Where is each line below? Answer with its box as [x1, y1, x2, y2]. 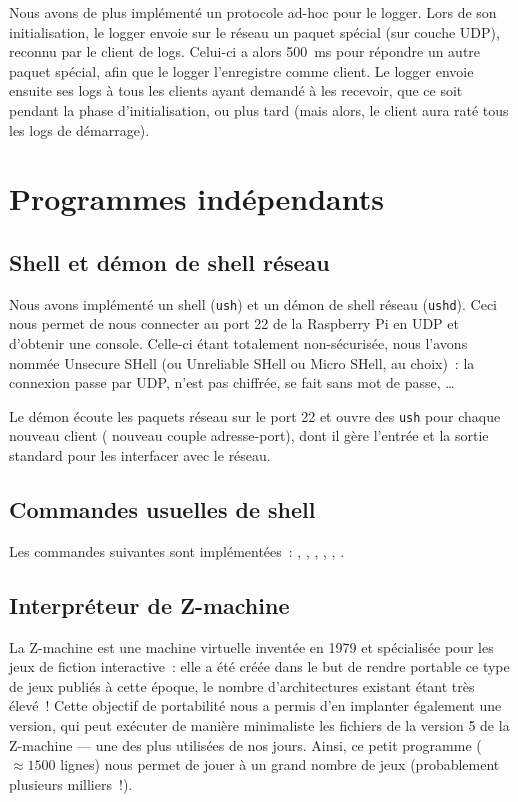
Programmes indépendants [9, 178, 384, 219]
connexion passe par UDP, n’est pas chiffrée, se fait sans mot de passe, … [9, 372, 455, 393]
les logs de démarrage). [9, 119, 150, 140]
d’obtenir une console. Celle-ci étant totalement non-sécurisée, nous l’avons [9, 332, 468, 353]
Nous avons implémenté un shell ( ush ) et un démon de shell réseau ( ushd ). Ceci [9, 293, 498, 314]
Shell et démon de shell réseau [9, 246, 330, 277]
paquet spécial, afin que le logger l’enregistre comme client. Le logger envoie [9, 60, 474, 81]
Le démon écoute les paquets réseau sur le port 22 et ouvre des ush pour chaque [9, 405, 501, 426]
